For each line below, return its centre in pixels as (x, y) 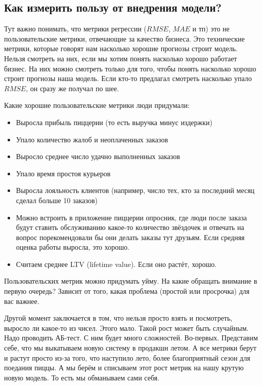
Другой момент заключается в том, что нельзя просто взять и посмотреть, (118, 318)
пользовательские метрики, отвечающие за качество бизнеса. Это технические (124, 38)
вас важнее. (22, 301)
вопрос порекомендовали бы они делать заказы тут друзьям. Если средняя (130, 237)
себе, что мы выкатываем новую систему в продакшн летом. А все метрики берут (130, 348)
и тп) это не (211, 29)
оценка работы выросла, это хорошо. (73, 247)
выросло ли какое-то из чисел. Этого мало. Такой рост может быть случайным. (126, 327)
